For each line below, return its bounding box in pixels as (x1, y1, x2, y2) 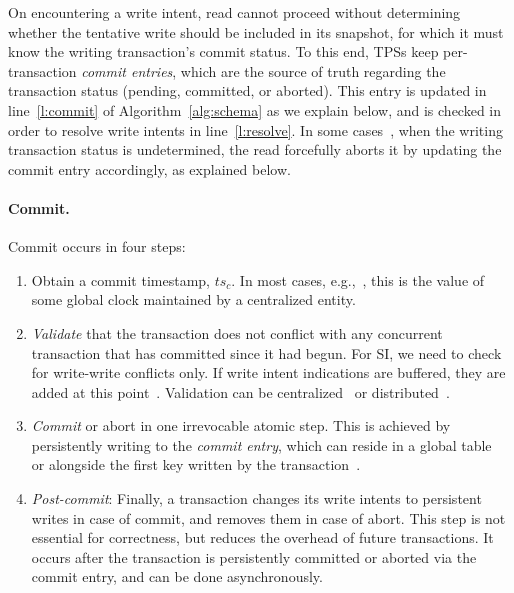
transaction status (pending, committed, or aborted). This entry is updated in (8, 80, 487, 101)
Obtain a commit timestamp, (31, 269, 210, 290)
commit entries (81, 60, 173, 81)
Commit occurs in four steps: (8, 236, 186, 257)
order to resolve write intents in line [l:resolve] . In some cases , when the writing (8, 119, 503, 140)
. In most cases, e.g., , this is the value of (231, 269, 485, 290)
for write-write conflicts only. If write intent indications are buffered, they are (31, 362, 506, 383)
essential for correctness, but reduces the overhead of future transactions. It (31, 527, 494, 548)
